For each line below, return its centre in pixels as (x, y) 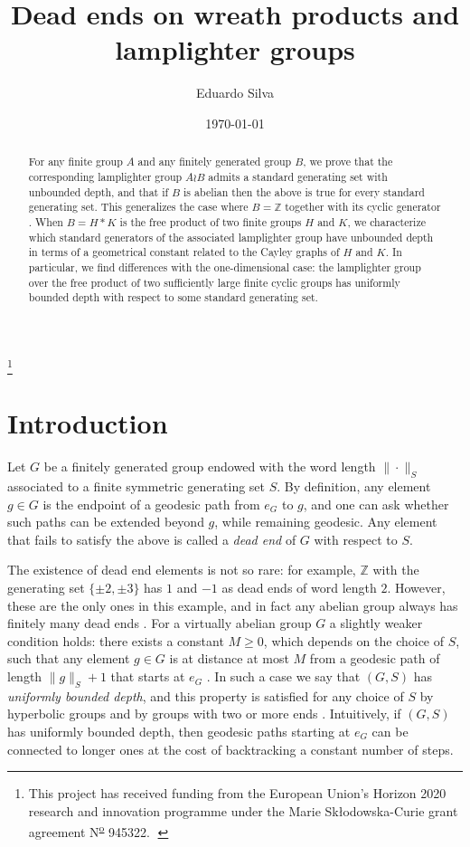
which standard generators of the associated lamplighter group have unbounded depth (231, 237)
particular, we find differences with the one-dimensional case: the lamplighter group (225, 266)
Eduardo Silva (235, 93)
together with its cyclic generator (363, 207)
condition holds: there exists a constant (116, 640)
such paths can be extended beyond (106, 522)
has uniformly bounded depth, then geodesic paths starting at (179, 732)
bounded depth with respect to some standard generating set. (173, 297)
